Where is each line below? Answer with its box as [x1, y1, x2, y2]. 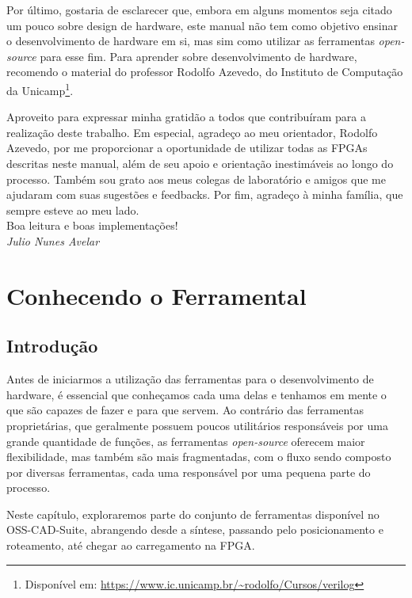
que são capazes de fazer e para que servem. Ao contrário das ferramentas [6, 402, 364, 418]
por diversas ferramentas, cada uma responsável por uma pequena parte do [6, 463, 371, 480]
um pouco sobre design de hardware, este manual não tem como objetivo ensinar [6, 17, 398, 33]
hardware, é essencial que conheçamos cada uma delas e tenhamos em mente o [6, 386, 387, 402]
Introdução [6, 333, 98, 358]
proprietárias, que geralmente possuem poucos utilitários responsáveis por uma [6, 417, 388, 433]
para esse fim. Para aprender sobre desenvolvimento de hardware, [40, 48, 357, 64]
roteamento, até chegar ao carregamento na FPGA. [6, 537, 255, 554]
